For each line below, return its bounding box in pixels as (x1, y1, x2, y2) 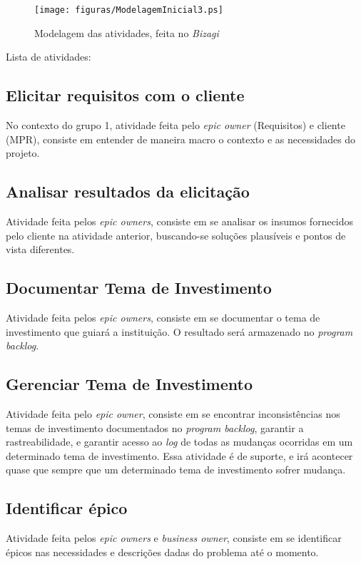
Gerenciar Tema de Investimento (6, 373, 253, 395)
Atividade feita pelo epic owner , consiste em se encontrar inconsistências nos (6, 406, 340, 421)
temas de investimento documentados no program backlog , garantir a (6, 420, 304, 435)
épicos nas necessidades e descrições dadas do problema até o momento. (6, 544, 319, 559)
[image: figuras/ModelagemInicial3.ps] (34, 5, 223, 15)
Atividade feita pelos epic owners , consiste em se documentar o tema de (6, 310, 320, 325)
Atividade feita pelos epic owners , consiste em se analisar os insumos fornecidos (6, 214, 354, 229)
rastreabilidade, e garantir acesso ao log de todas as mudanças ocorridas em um (6, 434, 353, 449)
